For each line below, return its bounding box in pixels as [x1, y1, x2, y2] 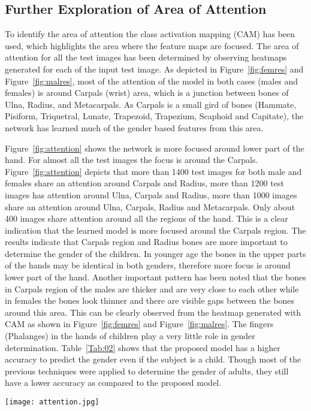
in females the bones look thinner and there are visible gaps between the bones [5, 294, 295, 307]
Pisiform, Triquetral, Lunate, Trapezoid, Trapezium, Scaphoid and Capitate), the [5, 110, 304, 122]
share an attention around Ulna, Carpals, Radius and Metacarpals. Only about [5, 200, 295, 213]
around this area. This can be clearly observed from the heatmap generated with [5, 306, 301, 318]
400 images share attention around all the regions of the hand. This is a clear [5, 212, 288, 225]
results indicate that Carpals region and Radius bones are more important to [5, 235, 288, 248]
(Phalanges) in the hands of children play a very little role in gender [5, 330, 255, 342]
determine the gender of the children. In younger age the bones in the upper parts [5, 247, 306, 259]
